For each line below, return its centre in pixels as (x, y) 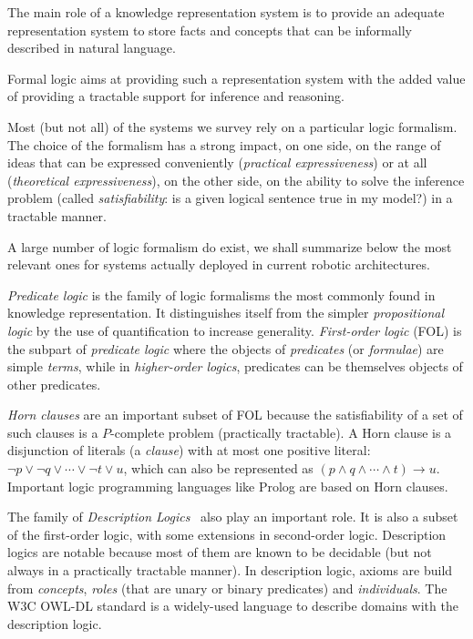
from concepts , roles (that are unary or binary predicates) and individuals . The (227, 588)
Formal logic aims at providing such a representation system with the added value (236, 78)
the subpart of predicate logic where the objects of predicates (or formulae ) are (226, 348)
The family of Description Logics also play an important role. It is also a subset (233, 517)
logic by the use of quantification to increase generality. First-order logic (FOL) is (235, 330)
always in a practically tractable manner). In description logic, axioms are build (230, 570)
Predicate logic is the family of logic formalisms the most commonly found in (221, 294)
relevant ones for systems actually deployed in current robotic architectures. (219, 264)
